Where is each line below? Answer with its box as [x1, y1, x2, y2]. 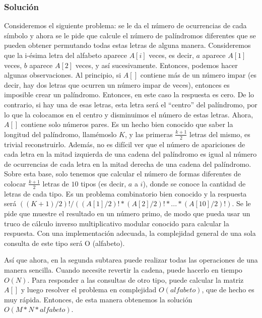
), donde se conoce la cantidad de [143, 178, 246, 188]
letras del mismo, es [189, 129, 250, 139]
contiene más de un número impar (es [140, 70, 257, 80]
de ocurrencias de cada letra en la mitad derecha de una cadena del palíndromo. [4, 158, 251, 169]
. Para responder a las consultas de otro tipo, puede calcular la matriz [27, 274, 244, 285]
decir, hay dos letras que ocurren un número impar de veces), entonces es [4, 79, 230, 90]
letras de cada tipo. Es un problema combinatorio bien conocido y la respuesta [4, 188, 247, 199]
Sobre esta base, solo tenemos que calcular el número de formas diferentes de [4, 168, 241, 179]
